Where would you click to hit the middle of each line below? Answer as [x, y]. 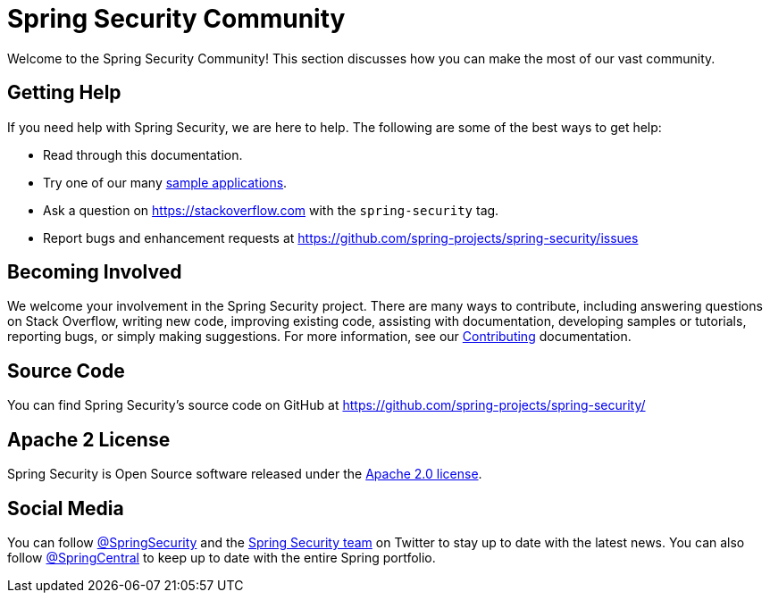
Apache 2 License [89, 439]
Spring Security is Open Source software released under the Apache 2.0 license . [245, 474]
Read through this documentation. [143, 154]
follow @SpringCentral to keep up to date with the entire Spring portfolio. [222, 557]
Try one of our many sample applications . [165, 182]
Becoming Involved [95, 272]
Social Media [66, 508]
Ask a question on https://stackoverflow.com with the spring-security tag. [271, 210]
